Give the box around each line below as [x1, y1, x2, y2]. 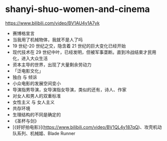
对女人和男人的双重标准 [12, 92, 61, 98]
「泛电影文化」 [12, 67, 43, 73]
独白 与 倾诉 [12, 74, 37, 80]
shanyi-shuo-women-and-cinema [5, 3, 150, 15]
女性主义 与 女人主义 [12, 99, 55, 105]
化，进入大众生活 [12, 55, 48, 61]
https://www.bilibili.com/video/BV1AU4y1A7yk [5, 20, 100, 26]
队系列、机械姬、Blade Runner [12, 130, 76, 136]
